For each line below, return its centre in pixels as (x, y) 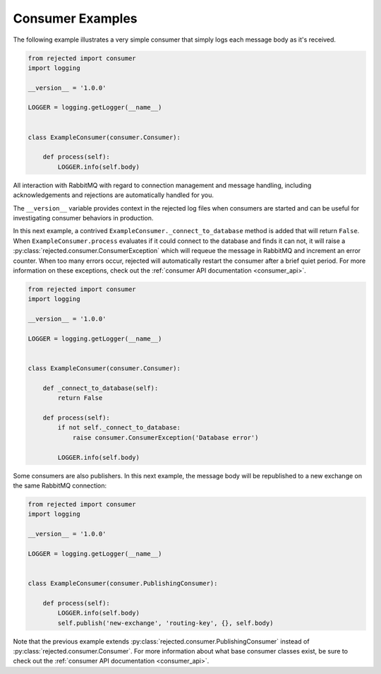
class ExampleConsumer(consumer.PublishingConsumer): (123, 584)
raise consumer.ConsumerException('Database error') (165, 437)
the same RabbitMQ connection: (60, 485)
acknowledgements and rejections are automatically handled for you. (114, 195)
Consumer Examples (75, 18)
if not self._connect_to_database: (119, 428)
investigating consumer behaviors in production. (83, 218)
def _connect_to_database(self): (101, 388)
